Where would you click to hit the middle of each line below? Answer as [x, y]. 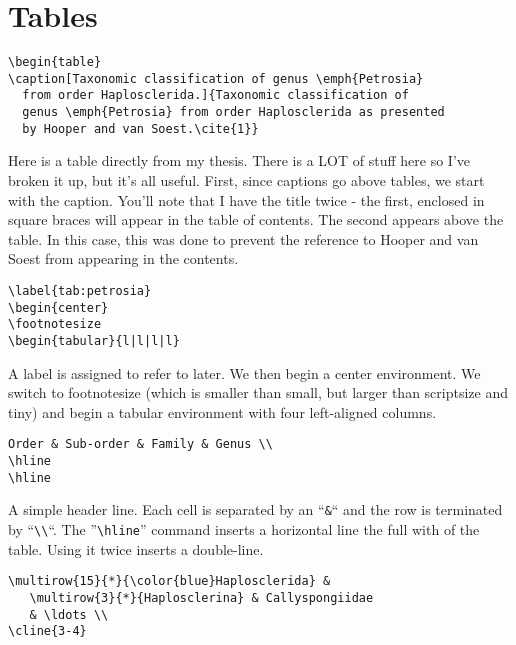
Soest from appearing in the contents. [123, 258]
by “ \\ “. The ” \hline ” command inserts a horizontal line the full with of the [244, 529]
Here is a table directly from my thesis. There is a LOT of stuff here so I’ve [239, 160]
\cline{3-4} [47, 631]
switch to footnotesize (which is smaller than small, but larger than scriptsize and [258, 392]
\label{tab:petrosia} [80, 290]
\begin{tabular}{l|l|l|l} [94, 340]
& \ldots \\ [69, 614]
